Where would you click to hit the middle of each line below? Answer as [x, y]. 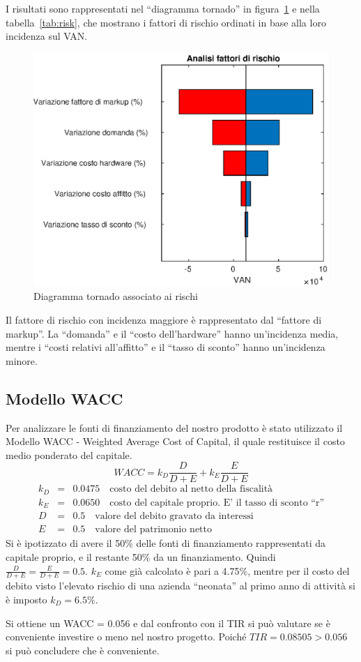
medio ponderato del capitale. [69, 454]
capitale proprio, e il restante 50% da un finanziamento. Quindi [141, 556]
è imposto [26, 599]
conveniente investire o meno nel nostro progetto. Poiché [126, 637]
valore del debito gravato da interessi [174, 517]
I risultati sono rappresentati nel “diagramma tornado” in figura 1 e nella [163, 8]
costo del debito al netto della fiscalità [191, 489]
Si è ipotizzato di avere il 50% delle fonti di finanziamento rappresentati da [166, 543]
